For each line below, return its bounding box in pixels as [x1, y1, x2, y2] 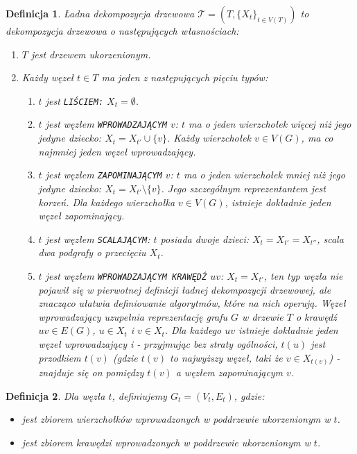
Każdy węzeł [21, 70, 74, 85]
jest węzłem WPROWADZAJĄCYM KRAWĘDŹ [45, 268, 207, 283]
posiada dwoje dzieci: [160, 231, 249, 246]
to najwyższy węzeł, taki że [170, 350, 283, 364]
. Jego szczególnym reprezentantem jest [161, 180, 326, 195]
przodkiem [38, 350, 81, 364]
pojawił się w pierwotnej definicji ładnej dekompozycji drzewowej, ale [38, 282, 331, 296]
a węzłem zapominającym [175, 365, 284, 380]
